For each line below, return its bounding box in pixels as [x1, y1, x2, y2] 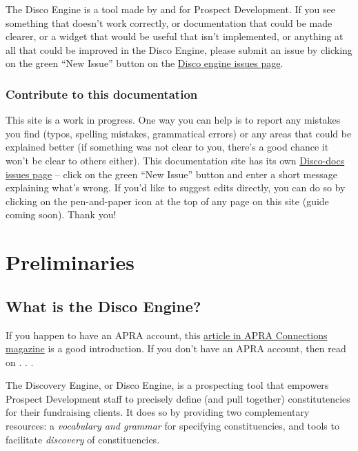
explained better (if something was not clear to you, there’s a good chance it [6, 140, 329, 154]
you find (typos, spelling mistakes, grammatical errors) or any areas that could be [6, 126, 352, 140]
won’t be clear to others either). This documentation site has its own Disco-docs [6, 153, 345, 167]
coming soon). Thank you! [6, 207, 117, 222]
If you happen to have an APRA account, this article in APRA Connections [6, 327, 328, 342]
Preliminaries [6, 248, 135, 276]
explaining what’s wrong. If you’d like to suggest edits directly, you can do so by [6, 180, 346, 195]
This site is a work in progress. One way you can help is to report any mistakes [6, 113, 341, 127]
